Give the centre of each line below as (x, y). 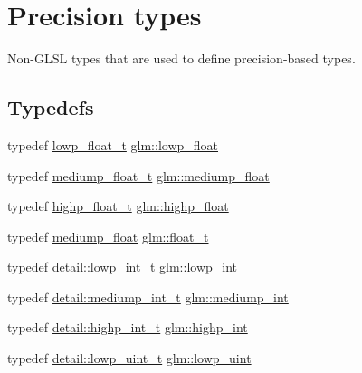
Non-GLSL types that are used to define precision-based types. (181, 58)
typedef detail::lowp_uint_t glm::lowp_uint (129, 358)
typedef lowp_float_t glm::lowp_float (113, 144)
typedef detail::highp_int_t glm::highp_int (128, 327)
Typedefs (51, 107)
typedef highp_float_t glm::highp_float (118, 206)
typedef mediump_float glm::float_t (108, 236)
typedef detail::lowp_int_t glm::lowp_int (123, 267)
